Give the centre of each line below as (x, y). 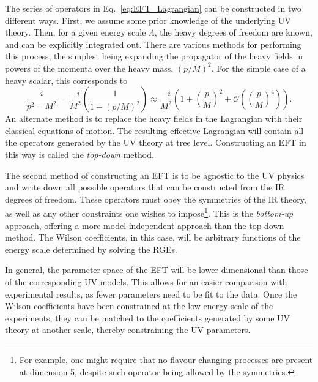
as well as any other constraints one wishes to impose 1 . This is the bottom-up (149, 212)
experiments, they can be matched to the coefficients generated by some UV (148, 317)
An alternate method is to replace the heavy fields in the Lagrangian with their (154, 118)
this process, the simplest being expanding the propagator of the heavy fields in (154, 56)
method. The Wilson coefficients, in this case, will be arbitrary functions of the (153, 237)
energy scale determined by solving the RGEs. (91, 249)
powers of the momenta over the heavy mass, (89, 68)
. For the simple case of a (258, 68)
